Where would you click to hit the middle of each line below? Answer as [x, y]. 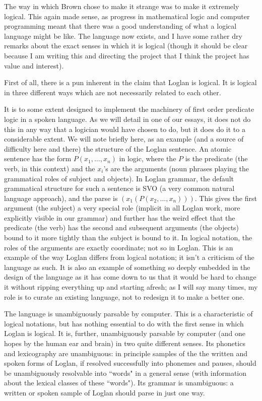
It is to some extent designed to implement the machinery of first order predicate [129, 109]
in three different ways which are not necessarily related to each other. [113, 92]
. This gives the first [226, 198]
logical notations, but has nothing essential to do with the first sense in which [124, 323]
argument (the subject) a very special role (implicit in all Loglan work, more [122, 208]
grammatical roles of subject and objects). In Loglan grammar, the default [119, 178]
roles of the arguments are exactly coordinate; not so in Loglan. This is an [119, 247]
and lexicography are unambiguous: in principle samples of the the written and [126, 353]
